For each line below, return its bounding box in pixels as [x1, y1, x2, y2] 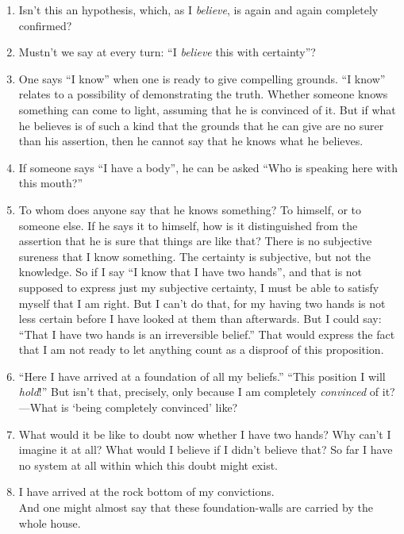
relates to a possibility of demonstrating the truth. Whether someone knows [18, 86, 388, 102]
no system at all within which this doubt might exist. [18, 456, 278, 473]
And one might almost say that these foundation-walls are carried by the [18, 499, 373, 516]
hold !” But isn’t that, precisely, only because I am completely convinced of [18, 383, 379, 400]
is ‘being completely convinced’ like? [61, 399, 238, 416]
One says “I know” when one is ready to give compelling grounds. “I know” [18, 70, 386, 86]
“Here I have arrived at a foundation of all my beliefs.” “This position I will [18, 367, 386, 384]
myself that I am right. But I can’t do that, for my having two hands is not [18, 294, 386, 311]
